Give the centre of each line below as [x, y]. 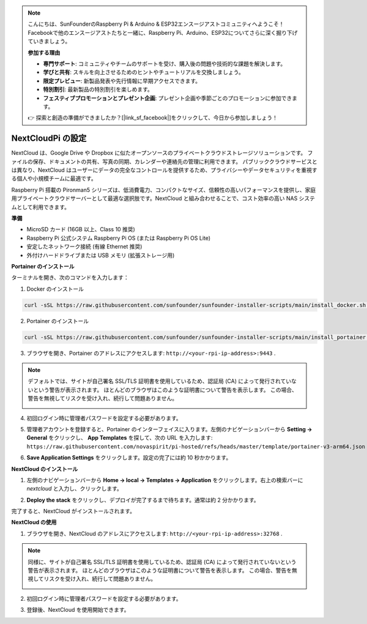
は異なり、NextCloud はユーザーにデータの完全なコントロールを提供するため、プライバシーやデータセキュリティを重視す [164, 170]
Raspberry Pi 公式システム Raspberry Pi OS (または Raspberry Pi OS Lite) [119, 238]
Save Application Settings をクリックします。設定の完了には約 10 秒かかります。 [129, 458]
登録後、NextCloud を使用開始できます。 [78, 610]
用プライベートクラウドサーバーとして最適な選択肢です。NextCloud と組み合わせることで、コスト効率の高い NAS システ [163, 198]
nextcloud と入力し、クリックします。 [74, 489]
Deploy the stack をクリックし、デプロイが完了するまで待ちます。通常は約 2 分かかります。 [143, 500]
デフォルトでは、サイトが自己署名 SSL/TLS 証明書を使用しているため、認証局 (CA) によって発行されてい [160, 381]
